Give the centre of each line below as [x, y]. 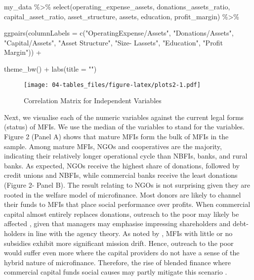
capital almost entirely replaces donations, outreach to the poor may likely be [122, 214]
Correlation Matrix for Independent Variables [93, 100]
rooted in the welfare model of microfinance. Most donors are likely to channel [123, 194]
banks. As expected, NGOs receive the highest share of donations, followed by [122, 165]
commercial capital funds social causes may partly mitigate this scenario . [116, 272]
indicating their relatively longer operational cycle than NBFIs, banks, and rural [126, 156]
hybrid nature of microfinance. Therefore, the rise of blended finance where [117, 262]
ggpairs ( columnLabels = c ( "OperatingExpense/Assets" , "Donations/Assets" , [119, 33]
